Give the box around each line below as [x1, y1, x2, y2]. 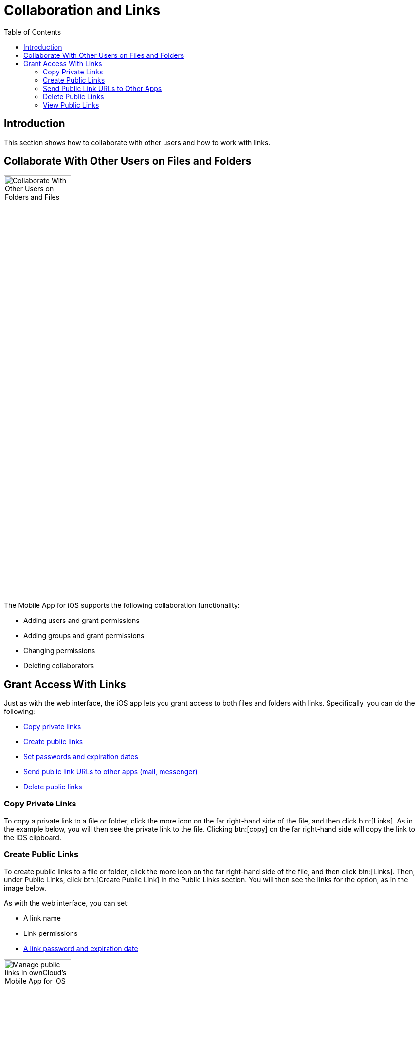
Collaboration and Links [4, 2, 161, 18]
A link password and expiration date [23, 944, 138, 952]
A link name [23, 914, 61, 922]
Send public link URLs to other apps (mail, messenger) [23, 768, 198, 776]
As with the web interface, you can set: [4, 898, 129, 907]
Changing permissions [23, 646, 95, 655]
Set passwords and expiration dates [23, 752, 138, 761]
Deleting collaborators [23, 661, 94, 670]
